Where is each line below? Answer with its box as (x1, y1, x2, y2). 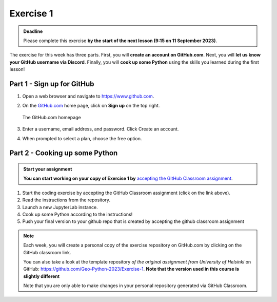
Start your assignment (23, 166, 72, 172)
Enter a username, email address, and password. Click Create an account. (22, 126, 179, 132)
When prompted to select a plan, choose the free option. (22, 135, 142, 141)
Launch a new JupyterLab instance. (22, 204, 98, 210)
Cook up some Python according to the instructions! (22, 211, 133, 217)
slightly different (23, 273, 60, 279)
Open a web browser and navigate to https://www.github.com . (22, 93, 154, 100)
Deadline (23, 28, 43, 34)
